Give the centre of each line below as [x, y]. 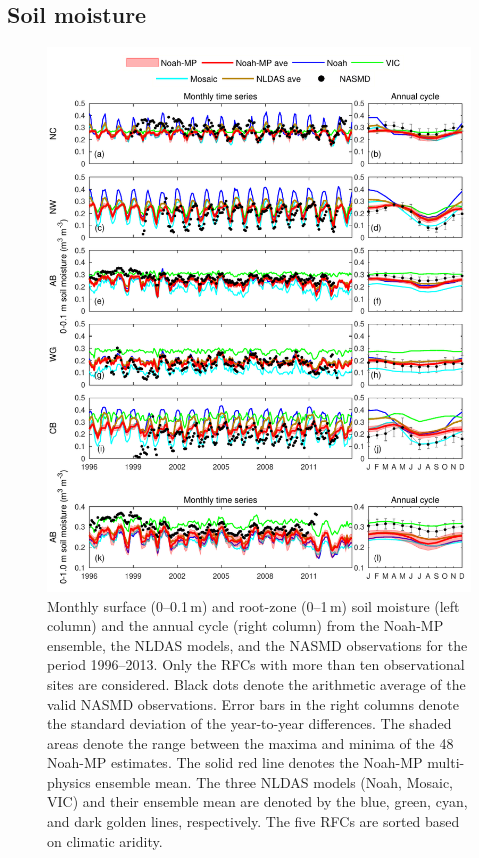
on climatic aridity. [105, 840]
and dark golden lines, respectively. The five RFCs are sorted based [253, 821]
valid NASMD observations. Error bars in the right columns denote [253, 703]
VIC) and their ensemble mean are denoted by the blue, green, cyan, [257, 801]
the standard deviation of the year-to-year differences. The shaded [249, 723]
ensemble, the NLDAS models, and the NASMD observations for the [257, 644]
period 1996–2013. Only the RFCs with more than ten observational [256, 664]
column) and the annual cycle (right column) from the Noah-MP [245, 625]
